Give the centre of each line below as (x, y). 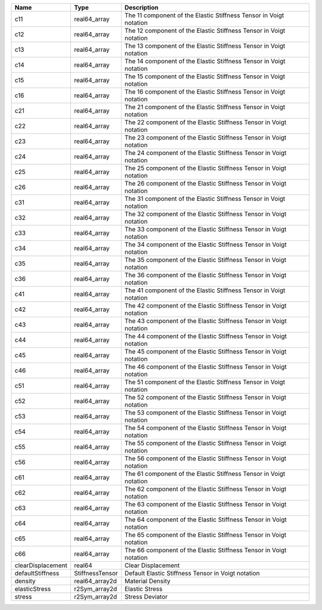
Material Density (147, 581)
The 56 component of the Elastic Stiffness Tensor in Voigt (205, 458)
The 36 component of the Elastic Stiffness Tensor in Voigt (205, 275)
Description (141, 7)
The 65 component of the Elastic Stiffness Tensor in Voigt (205, 535)
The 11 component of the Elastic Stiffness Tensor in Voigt (204, 15)
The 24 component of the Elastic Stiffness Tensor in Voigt (205, 153)
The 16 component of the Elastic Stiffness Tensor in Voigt (205, 92)
